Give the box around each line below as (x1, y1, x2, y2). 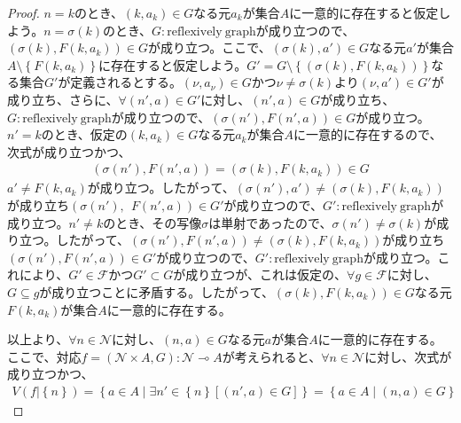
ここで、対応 (7, 347, 82, 365)
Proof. (7, 4, 40, 21)
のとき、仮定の (41, 125, 128, 144)
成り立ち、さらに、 (7, 90, 119, 108)
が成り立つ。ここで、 (147, 38, 271, 57)
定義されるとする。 (70, 73, 182, 91)
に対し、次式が (364, 347, 452, 365)
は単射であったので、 (208, 213, 332, 231)
